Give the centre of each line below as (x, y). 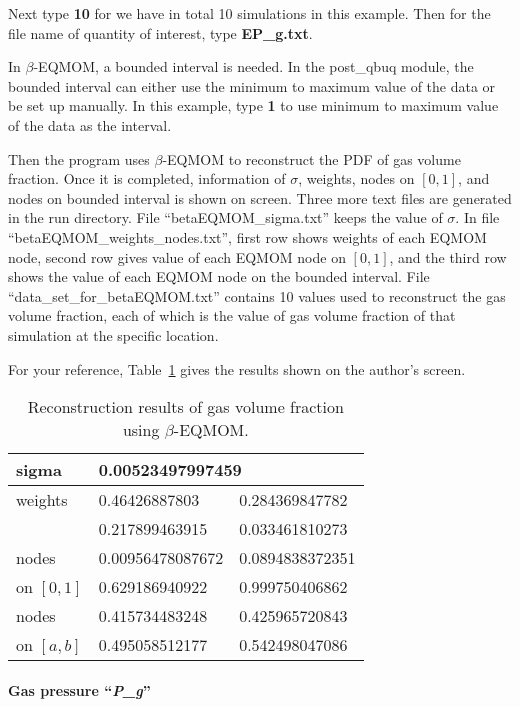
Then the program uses (79, 158)
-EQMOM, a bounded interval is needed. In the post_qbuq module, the (253, 66)
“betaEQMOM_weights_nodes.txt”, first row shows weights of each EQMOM (247, 236)
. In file (477, 217)
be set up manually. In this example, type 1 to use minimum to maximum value (253, 105)
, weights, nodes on (356, 178)
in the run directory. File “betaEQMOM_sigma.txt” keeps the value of (225, 217)
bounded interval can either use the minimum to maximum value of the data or (252, 85)
